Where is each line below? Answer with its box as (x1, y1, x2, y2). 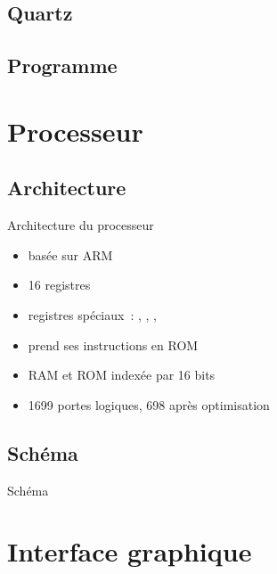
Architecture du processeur (7, 216, 154, 234)
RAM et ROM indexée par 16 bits (28, 365, 216, 384)
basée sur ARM (28, 245, 113, 264)
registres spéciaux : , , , (28, 305, 157, 324)
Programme (7, 52, 118, 79)
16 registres (28, 275, 91, 294)
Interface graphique (7, 533, 252, 570)
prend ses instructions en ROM (28, 335, 199, 354)
